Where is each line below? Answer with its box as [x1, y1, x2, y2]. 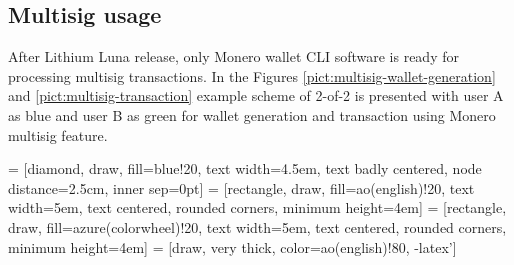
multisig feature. [8, 124, 108, 145]
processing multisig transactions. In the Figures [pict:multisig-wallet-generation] [8, 65, 496, 86]
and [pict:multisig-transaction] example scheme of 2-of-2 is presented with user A [8, 85, 504, 106]
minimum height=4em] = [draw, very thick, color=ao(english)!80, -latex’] [8, 236, 457, 257]
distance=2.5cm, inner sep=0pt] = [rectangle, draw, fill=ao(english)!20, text [8, 177, 475, 198]
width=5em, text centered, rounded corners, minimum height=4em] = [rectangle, [8, 197, 507, 218]
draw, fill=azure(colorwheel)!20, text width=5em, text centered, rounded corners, [8, 216, 507, 237]
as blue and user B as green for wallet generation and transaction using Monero [8, 104, 496, 125]
